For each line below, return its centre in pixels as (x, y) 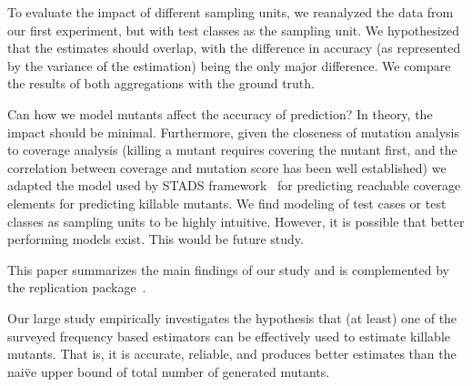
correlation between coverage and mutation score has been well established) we (227, 167)
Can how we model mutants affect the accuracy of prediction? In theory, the (220, 113)
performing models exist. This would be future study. (156, 239)
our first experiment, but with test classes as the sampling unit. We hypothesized (233, 30)
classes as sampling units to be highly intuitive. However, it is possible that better (236, 221)
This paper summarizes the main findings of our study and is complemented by (228, 269)
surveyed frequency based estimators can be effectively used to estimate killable (229, 336)
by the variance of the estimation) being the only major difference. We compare (229, 65)
